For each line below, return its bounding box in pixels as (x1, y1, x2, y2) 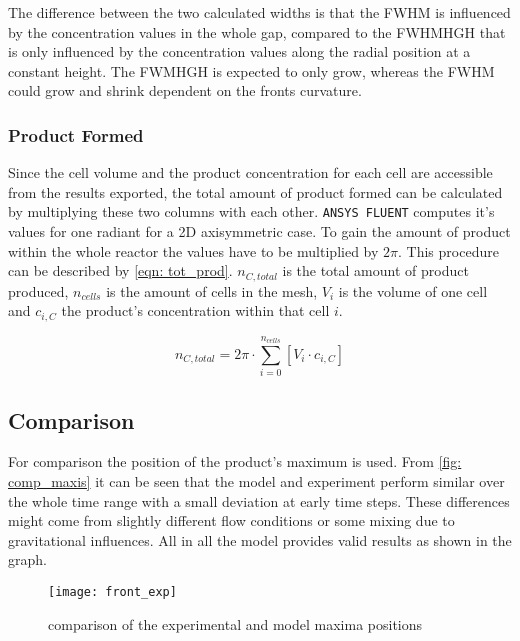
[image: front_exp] (48, 585, 177, 600)
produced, (8, 280, 69, 301)
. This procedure (398, 240, 499, 261)
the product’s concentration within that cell (61, 300, 330, 321)
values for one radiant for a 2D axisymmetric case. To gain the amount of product (8, 221, 511, 242)
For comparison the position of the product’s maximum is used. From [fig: (8, 451, 462, 472)
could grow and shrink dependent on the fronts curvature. (8, 80, 362, 101)
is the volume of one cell (338, 280, 488, 301)
